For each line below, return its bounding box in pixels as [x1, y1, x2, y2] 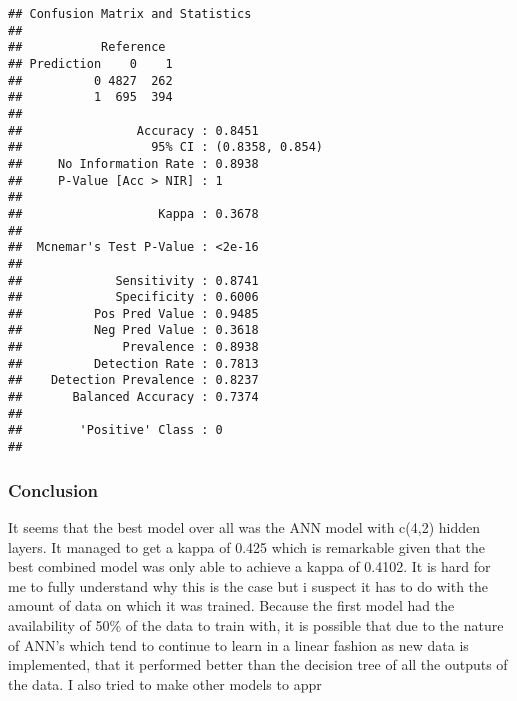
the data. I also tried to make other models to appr [8, 673, 322, 694]
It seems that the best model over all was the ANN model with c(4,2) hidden [8, 516, 481, 537]
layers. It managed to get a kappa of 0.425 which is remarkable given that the [8, 536, 486, 557]
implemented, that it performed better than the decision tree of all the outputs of [8, 654, 508, 675]
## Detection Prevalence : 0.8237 [8, 373, 259, 388]
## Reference [8, 40, 166, 55]
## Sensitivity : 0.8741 [8, 273, 259, 288]
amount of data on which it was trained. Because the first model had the [8, 595, 455, 616]
